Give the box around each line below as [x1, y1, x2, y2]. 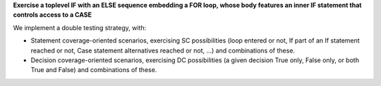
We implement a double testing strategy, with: [13, 23, 147, 31]
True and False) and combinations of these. [30, 66, 157, 74]
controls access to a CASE [13, 10, 92, 19]
